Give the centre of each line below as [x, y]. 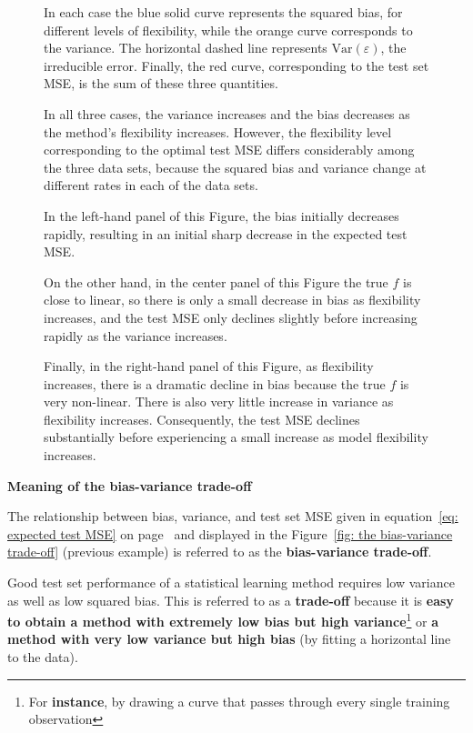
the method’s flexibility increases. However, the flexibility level [218, 131]
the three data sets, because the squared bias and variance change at [235, 167]
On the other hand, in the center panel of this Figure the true [216, 281]
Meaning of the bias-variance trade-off [130, 485]
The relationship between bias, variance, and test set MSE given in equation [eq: [233, 516]
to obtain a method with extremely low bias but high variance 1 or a [223, 620]
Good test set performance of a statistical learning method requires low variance [231, 582]
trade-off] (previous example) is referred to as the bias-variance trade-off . [220, 552]
